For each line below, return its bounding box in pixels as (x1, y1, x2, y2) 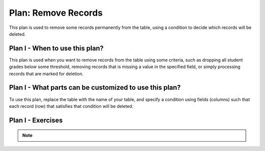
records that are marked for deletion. (9, 71, 83, 76)
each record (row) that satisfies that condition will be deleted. (9, 103, 133, 109)
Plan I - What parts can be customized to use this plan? (9, 83, 181, 92)
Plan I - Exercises (9, 116, 63, 125)
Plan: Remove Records (9, 7, 103, 18)
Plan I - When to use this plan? (9, 44, 104, 52)
